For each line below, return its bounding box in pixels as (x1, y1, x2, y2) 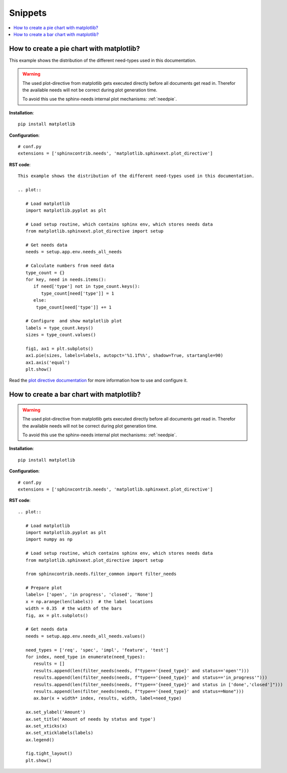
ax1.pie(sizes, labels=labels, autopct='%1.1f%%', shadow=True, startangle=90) (25, 353, 223, 358)
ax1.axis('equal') (25, 359, 70, 365)
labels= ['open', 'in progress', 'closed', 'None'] (25, 592, 153, 597)
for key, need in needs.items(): (25, 277, 107, 282)
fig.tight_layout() (25, 751, 73, 756)
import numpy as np (25, 537, 73, 542)
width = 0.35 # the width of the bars (25, 606, 122, 612)
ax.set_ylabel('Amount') (25, 709, 86, 715)
